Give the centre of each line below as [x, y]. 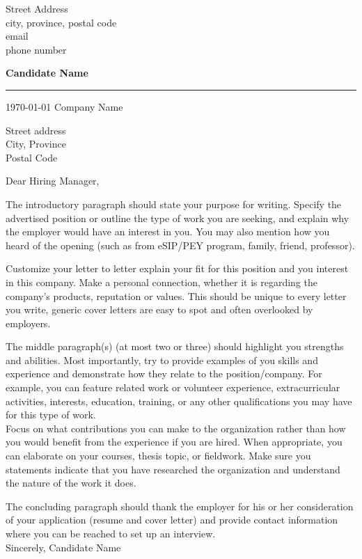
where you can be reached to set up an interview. [111, 533]
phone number [36, 49]
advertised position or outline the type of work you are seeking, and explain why [178, 218]
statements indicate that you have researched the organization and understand [173, 469]
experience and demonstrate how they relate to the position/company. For [164, 373]
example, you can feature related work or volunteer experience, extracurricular [173, 387]
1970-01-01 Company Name [64, 106]
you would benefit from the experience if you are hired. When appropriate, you [174, 442]
